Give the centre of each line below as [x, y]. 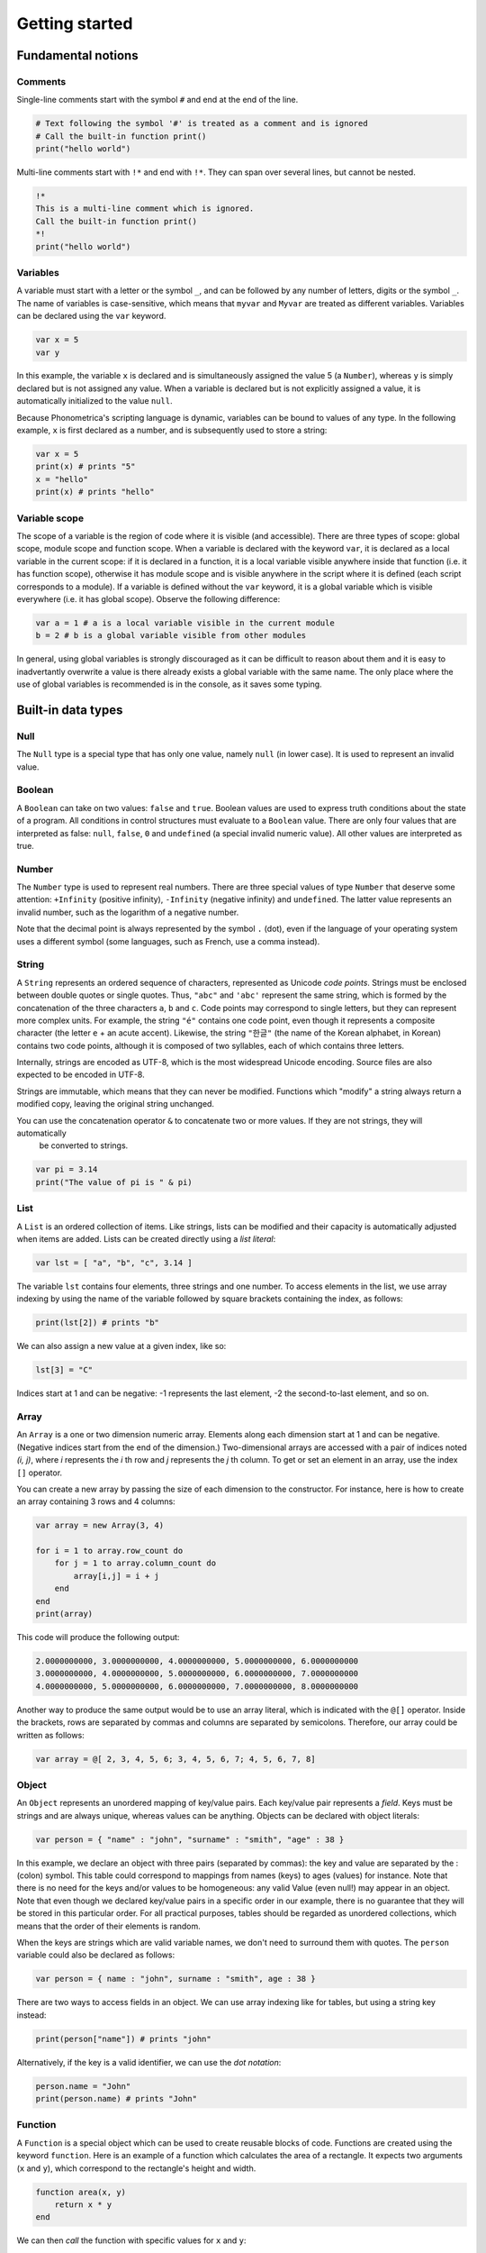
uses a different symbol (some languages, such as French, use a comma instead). [168, 941]
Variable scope [50, 518]
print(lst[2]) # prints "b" [97, 1323]
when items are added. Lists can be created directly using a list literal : [146, 1238]
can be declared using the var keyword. [91, 316]
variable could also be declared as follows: [96, 1955]
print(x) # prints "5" [85, 467]
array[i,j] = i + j [116, 1576]
